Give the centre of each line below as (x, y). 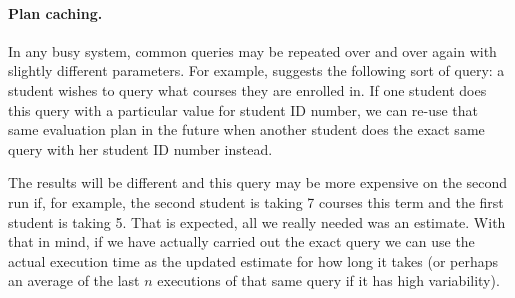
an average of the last (74, 280)
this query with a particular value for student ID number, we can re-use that (243, 109)
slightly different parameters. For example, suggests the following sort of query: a (256, 70)
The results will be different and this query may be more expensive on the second (258, 182)
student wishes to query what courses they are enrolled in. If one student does (247, 89)
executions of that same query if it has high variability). (328, 280)
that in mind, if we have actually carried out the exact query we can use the (241, 241)
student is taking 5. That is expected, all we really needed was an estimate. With (257, 221)
